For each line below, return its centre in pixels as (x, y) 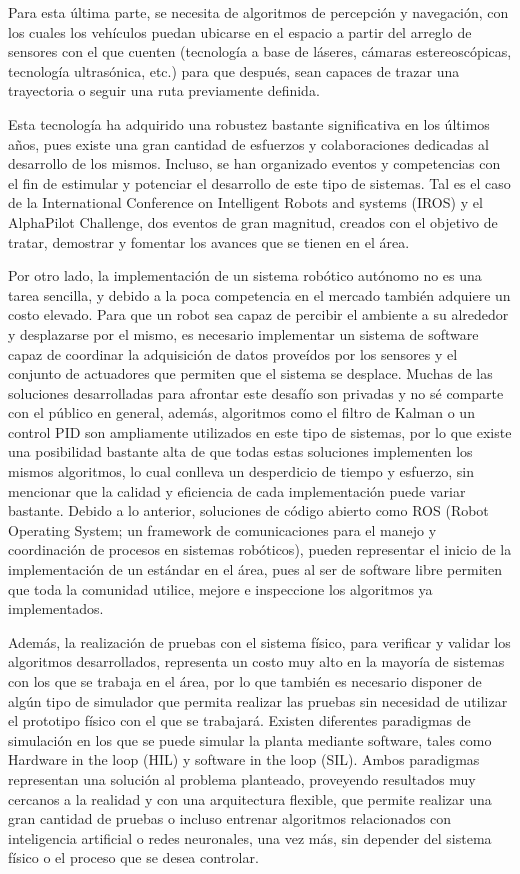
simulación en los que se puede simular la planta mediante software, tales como (250, 739)
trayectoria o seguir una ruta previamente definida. (164, 90)
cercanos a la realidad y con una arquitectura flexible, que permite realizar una (250, 798)
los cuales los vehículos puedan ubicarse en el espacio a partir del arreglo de (240, 31)
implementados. (56, 608)
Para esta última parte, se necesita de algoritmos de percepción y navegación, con (258, 12)
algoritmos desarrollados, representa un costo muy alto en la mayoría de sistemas (256, 661)
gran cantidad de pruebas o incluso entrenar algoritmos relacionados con (230, 818)
